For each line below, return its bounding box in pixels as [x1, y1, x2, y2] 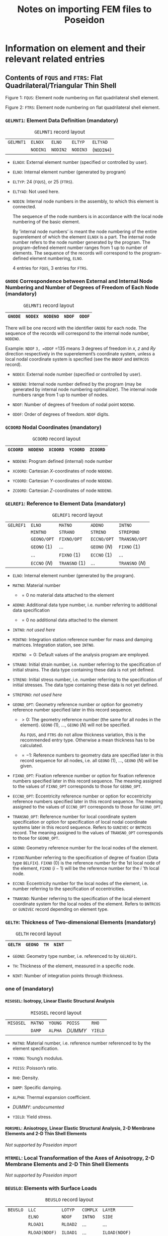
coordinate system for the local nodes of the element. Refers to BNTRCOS [12, 901, 161, 907]
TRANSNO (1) [58, 560, 86, 567]
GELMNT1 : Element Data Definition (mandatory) [5, 117, 118, 124]
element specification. [12, 1045, 59, 1052]
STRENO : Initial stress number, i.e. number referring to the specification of [12, 676, 162, 683]
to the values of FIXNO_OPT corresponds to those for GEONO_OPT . [12, 783, 142, 789]
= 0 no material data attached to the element [22, 592, 114, 598]
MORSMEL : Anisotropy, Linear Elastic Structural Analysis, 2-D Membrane [5, 1125, 155, 1131]
